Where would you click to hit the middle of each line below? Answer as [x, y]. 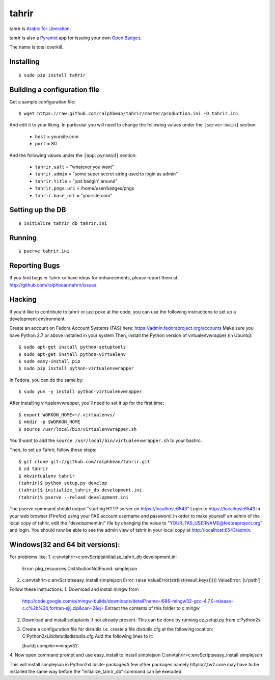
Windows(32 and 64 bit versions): [65, 545]
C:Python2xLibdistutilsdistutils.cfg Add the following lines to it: [88, 636]
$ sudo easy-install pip [49, 361]
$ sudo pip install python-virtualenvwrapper [76, 369]
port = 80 [46, 144]
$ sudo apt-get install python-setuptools [72, 347]
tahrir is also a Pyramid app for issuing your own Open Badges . [76, 38]
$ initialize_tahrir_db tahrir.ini [63, 223]
